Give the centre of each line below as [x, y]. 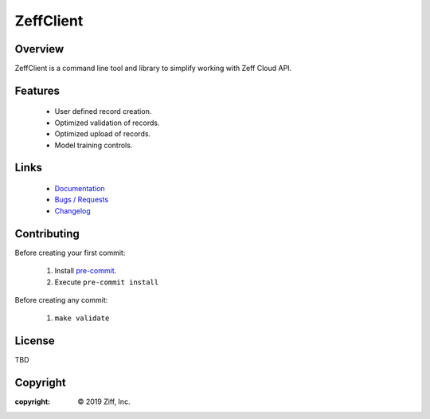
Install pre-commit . [86, 271]
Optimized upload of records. [103, 134]
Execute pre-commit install [107, 282]
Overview [39, 49]
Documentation [80, 189]
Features [37, 90]
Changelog [72, 210]
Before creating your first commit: [70, 253]
